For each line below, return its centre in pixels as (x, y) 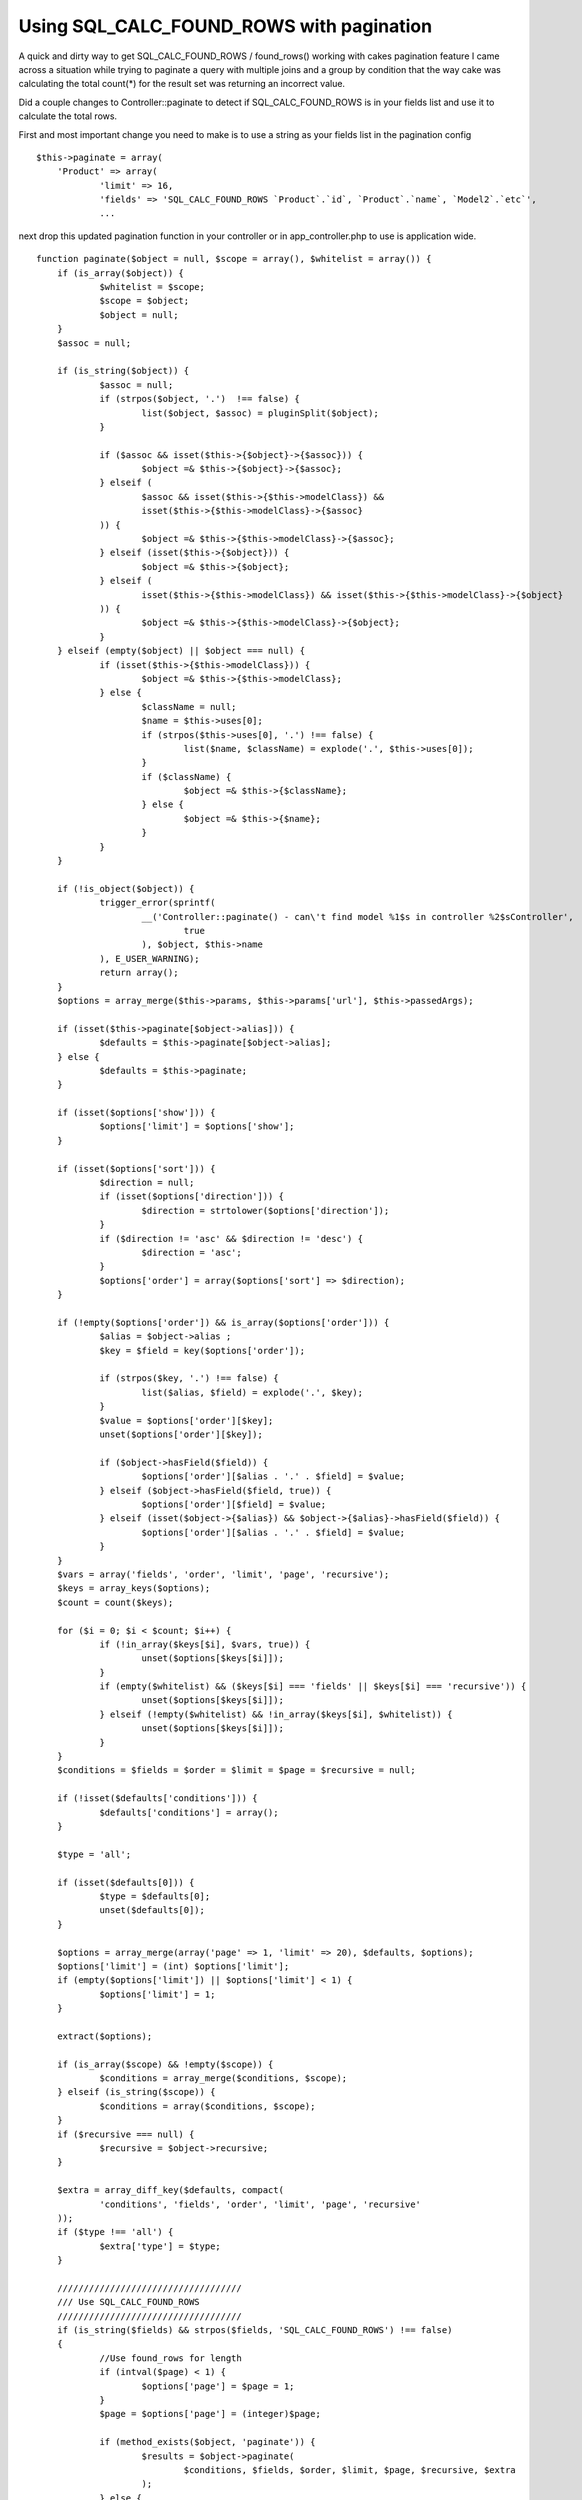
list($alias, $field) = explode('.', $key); (252, 1392)
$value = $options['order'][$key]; (186, 1420)
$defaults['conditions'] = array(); (189, 1812)
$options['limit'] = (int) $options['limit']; (173, 1966)
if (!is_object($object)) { (125, 888)
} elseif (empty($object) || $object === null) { (180, 651)
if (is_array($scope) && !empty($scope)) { (165, 2064)
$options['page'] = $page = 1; (218, 2386)
